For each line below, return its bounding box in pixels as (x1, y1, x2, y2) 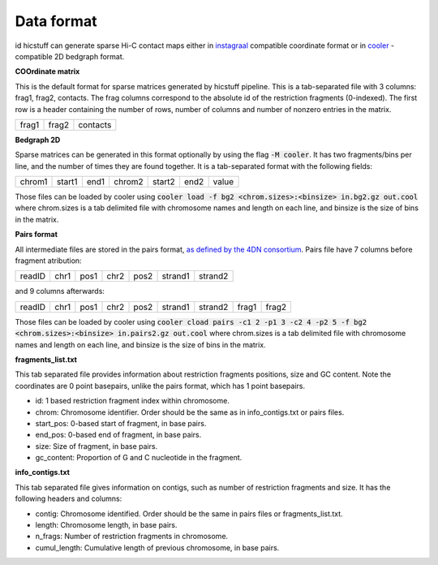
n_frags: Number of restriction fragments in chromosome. (35, 532, 229, 541)
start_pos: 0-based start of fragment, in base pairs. (35, 418, 207, 428)
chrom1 (19, 176, 48, 188)
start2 (152, 176, 176, 188)
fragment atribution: (15, 256, 82, 265)
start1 (57, 176, 78, 188)
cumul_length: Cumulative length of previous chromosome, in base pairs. (35, 542, 280, 552)
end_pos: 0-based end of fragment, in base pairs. (35, 430, 202, 440)
